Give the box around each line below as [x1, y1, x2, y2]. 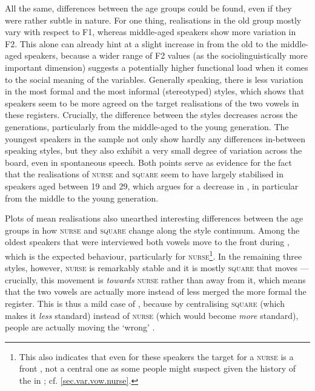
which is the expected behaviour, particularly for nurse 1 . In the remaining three [5, 248, 302, 262]
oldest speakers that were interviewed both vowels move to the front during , [5, 235, 290, 248]
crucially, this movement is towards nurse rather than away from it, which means [5, 273, 306, 286]
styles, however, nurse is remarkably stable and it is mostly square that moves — [5, 261, 309, 274]
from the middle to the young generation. [5, 191, 159, 204]
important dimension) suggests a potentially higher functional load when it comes [5, 61, 308, 73]
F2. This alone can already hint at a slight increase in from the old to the [5, 37, 278, 50]
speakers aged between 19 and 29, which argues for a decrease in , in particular [5, 179, 299, 192]
